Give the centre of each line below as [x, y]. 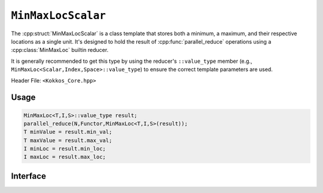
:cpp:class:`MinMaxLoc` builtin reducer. [60, 50]
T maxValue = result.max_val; [68, 140]
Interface [28, 176]
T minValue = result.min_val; [68, 132]
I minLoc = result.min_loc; [65, 149]
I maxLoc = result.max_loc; [65, 157]
